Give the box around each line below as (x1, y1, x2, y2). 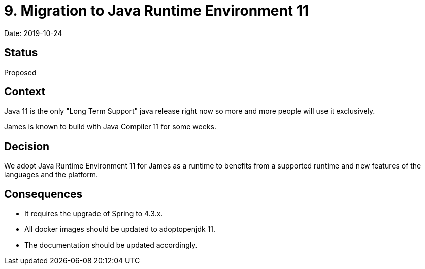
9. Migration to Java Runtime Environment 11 (4, 2, 309, 19)
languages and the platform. (4, 170, 98, 179)
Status (4, 46, 38, 59)
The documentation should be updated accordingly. (24, 241, 198, 250)
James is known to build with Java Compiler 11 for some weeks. (4, 122, 216, 131)
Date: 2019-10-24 (4, 28, 62, 38)
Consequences (4, 187, 83, 200)
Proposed (4, 68, 37, 77)
